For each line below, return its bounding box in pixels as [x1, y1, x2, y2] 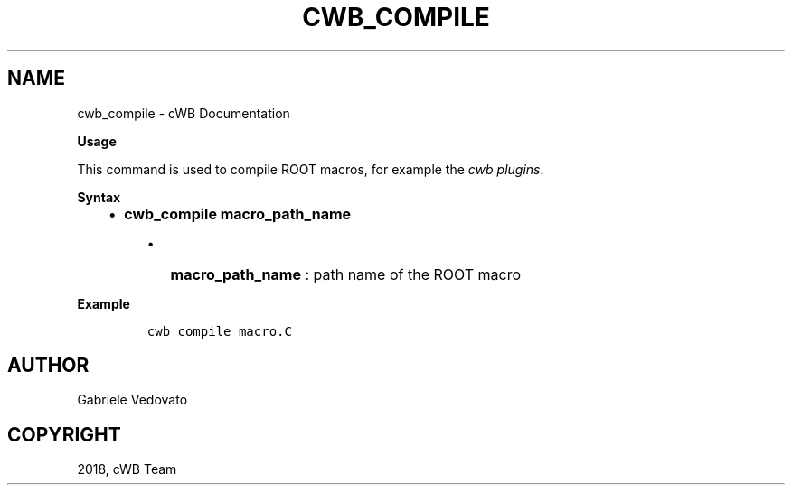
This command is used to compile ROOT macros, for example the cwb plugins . [77, 161, 544, 177]
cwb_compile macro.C [146, 323, 292, 339]
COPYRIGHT [7, 422, 121, 446]
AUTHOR [7, 354, 90, 377]
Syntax [77, 189, 121, 205]
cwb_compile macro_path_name [124, 204, 352, 223]
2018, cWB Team [77, 461, 177, 478]
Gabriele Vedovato [77, 392, 188, 408]
